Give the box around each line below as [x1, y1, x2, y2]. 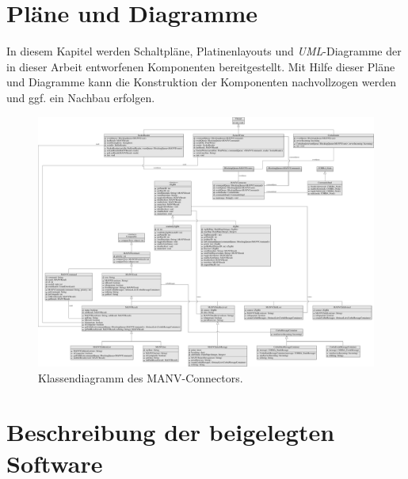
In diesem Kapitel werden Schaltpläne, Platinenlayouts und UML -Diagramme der [6, 43, 402, 59]
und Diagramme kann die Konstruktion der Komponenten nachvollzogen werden [6, 74, 397, 90]
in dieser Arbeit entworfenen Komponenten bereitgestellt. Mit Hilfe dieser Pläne [6, 58, 395, 74]
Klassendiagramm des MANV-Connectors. [38, 369, 243, 386]
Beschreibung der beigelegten [6, 416, 335, 448]
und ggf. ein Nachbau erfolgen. [6, 89, 155, 105]
